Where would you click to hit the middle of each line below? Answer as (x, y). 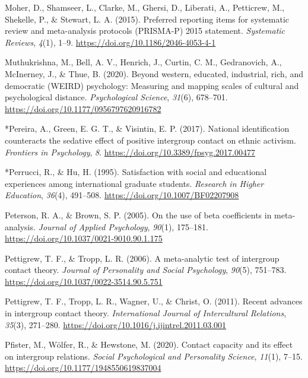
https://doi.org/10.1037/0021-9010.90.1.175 (84, 238)
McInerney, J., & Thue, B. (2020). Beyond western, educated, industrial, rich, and (154, 73)
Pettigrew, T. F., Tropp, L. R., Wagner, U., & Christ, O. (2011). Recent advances (154, 301)
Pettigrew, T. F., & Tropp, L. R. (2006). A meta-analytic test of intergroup (142, 258)
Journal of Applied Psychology (93, 226)
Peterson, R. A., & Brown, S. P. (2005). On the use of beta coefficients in (138, 215)
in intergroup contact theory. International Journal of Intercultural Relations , (146, 313)
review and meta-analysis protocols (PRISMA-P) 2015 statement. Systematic (145, 31)
